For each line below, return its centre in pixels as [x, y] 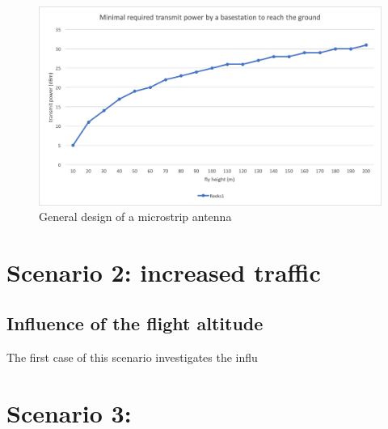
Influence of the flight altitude [135, 323]
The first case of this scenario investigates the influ [132, 357]
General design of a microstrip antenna [135, 217]
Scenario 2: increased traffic [164, 272]
